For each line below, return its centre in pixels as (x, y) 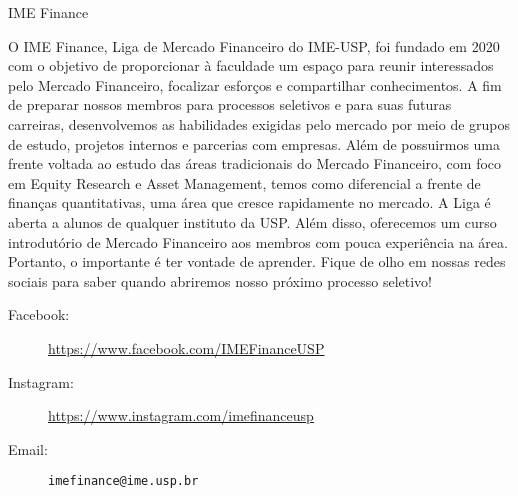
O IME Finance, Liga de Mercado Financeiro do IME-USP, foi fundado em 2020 (254, 45)
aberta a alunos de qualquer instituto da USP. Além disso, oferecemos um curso (252, 221)
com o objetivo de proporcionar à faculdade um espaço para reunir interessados (251, 65)
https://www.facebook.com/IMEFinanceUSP (186, 347)
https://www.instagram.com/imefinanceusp (181, 415)
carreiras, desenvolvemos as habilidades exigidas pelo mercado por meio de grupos (259, 123)
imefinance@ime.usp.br (123, 481)
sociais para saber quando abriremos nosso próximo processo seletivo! (220, 280)
